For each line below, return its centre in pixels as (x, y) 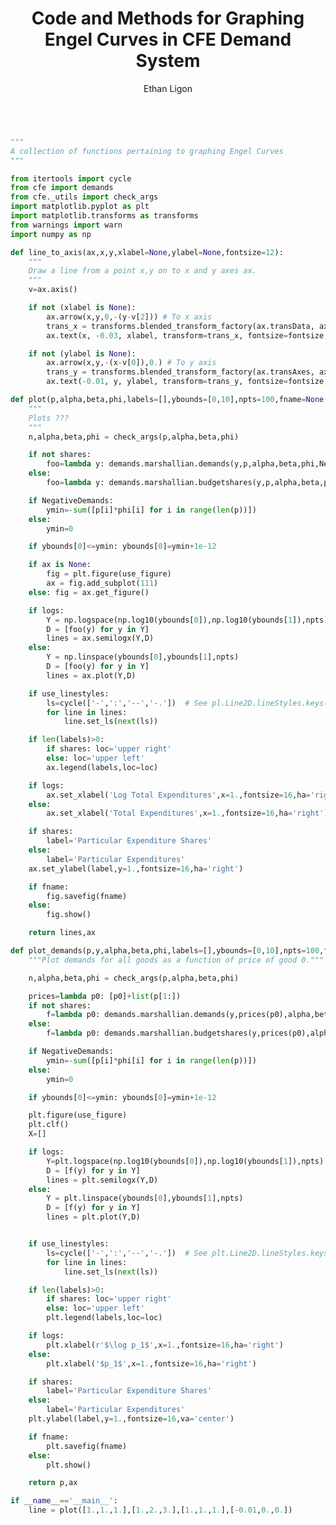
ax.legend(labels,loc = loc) (102, 767)
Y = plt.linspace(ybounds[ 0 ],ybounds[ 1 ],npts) (145, 1198)
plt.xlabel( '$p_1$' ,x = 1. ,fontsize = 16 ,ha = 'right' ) (151, 1363)
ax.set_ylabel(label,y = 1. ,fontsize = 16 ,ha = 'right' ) (136, 868)
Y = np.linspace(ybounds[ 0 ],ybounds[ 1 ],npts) (143, 657)
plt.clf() (49, 1125)
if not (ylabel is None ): (82, 353)
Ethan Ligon (168, 88)
